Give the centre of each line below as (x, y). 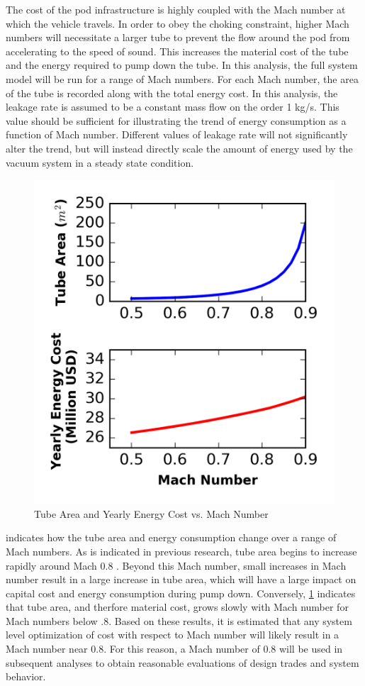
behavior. (26, 676)
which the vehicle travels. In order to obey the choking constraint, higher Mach (178, 23)
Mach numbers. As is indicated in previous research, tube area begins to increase (181, 551)
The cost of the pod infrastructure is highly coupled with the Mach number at (176, 9)
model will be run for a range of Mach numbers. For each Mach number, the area (182, 78)
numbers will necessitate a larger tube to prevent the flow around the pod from (178, 37)
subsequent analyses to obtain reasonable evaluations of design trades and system (182, 662)
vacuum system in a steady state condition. (100, 162)
